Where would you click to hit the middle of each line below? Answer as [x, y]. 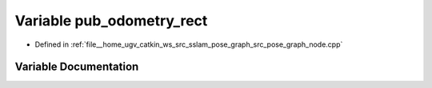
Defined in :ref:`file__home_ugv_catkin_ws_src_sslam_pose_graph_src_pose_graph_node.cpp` [189, 44]
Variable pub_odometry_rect [111, 21]
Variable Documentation [77, 67]
